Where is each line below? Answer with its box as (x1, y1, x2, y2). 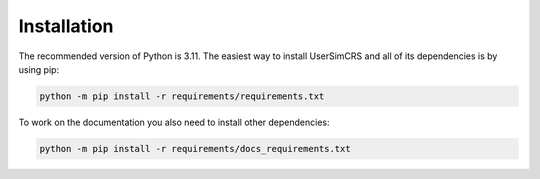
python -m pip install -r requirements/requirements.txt (39, 90, 325, 102)
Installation (18, 15, 114, 37)
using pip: (18, 63, 60, 75)
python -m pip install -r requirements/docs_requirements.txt (39, 143, 351, 154)
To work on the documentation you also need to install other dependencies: (18, 116, 330, 128)
